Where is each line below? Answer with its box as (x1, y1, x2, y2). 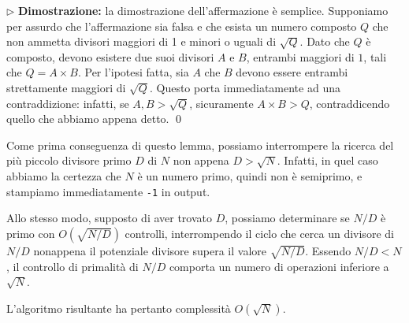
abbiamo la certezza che (6, 167, 121, 184)
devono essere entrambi (236, 64, 348, 80)
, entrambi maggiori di (246, 48, 355, 65)
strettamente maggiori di (6, 79, 126, 95)
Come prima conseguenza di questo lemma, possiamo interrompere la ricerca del (6, 136, 394, 153)
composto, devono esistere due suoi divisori (6, 48, 214, 65)
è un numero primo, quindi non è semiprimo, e (137, 167, 363, 184)
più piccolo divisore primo (6, 152, 132, 169)
